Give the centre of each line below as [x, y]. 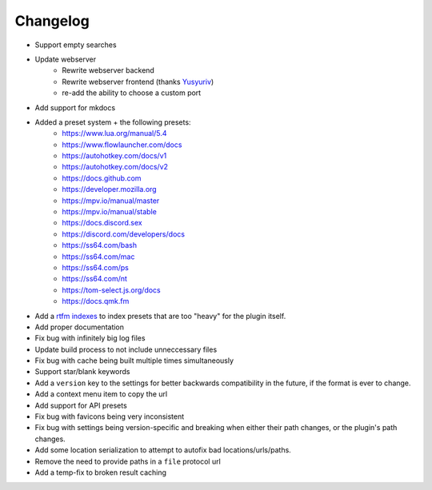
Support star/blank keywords [82, 372]
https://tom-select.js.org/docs [112, 290]
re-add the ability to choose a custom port [132, 93]
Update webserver [65, 59]
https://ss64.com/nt [95, 279]
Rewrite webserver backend [108, 70]
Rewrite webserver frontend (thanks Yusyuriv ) [138, 82]
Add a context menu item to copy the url [101, 394]
